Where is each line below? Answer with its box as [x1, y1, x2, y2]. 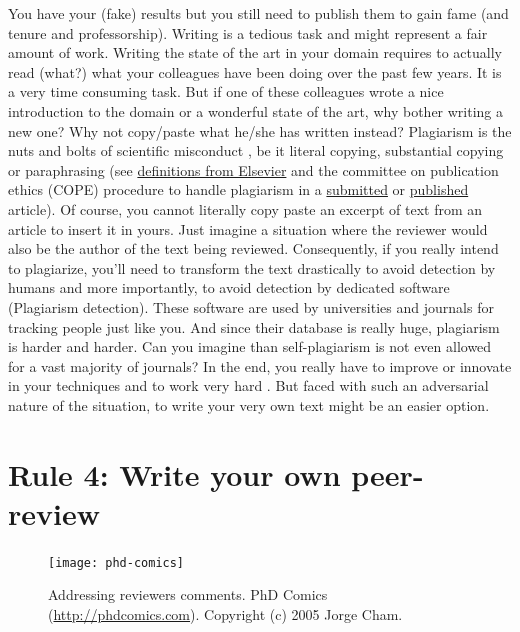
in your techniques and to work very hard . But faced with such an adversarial [8, 375, 489, 396]
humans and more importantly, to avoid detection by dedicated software [8, 277, 450, 298]
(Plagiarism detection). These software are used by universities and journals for [8, 296, 494, 317]
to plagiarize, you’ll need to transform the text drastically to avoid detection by [8, 257, 496, 278]
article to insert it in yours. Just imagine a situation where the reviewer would [8, 218, 488, 239]
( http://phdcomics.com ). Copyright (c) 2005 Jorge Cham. [48, 604, 403, 625]
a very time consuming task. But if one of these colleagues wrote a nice [8, 81, 444, 102]
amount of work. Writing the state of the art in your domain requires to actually [8, 42, 502, 63]
